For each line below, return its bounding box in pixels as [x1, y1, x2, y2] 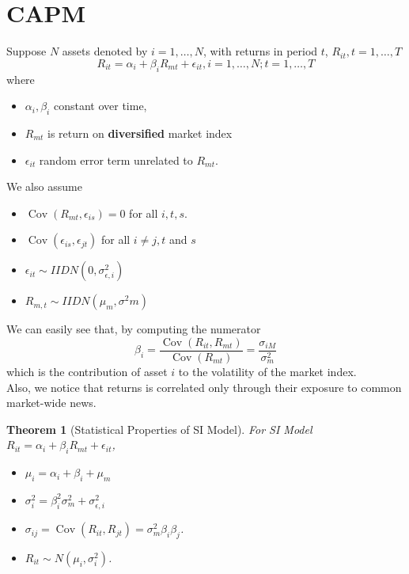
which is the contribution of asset [6, 363, 168, 379]
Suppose [6, 43, 47, 59]
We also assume [6, 178, 82, 195]
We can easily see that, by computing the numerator [6, 321, 261, 337]
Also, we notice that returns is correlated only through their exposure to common [6, 378, 402, 395]
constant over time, [53, 97, 147, 114]
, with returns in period [203, 43, 318, 59]
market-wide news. [6, 394, 97, 411]
